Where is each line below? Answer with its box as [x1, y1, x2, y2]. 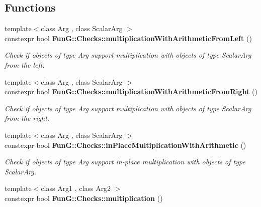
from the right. [5, 113, 50, 123]
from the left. [5, 59, 45, 70]
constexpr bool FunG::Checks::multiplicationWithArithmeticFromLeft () [5, 33, 252, 43]
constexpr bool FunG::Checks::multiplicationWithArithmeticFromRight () [5, 86, 257, 97]
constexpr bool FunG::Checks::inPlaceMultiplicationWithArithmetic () [5, 139, 246, 150]
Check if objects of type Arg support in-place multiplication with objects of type [5, 156, 245, 167]
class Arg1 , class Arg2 [41, 183, 111, 193]
